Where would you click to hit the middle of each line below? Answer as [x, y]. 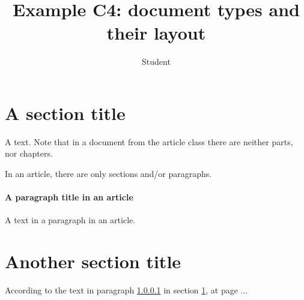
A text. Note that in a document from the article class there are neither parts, [149, 141]
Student [156, 61]
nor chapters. [29, 153]
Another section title [93, 261]
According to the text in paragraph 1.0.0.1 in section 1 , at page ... [126, 290]
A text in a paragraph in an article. [70, 220]
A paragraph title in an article [69, 197]
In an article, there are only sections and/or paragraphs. [108, 174]
